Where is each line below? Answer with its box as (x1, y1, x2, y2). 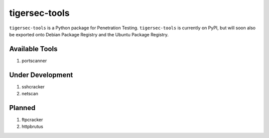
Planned (9, 103, 36, 112)
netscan (21, 91, 38, 97)
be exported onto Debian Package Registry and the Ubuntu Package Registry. (9, 31, 169, 37)
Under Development (9, 70, 73, 79)
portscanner (21, 58, 47, 64)
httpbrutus (21, 124, 43, 130)
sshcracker (21, 83, 45, 89)
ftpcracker (21, 117, 43, 123)
